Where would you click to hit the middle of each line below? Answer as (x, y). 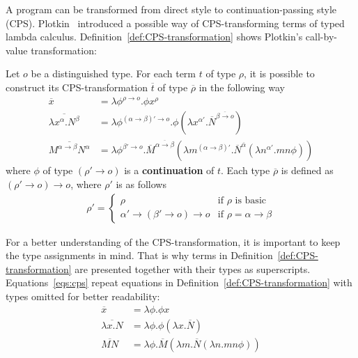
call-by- (321, 37)
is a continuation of (169, 170)
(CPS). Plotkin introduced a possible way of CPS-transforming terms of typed (175, 23)
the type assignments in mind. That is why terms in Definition (139, 255)
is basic (250, 201)
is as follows (141, 184)
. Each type (246, 170)
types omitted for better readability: (83, 296)
